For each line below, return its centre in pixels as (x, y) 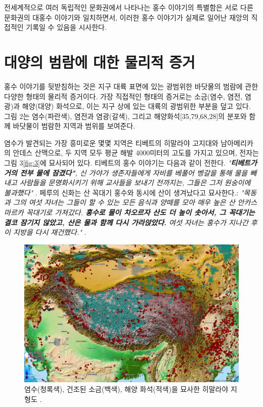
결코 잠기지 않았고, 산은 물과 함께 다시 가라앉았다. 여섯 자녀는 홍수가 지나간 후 (131, 222)
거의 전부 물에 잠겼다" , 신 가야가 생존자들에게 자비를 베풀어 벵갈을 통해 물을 (126, 172)
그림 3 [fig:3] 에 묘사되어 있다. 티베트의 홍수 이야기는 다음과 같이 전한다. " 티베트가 (130, 163)
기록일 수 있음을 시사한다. (66, 27)
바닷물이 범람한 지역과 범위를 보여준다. (74, 126)
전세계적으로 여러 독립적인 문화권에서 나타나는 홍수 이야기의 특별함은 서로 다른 (129, 7)
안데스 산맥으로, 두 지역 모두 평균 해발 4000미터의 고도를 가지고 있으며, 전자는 (136, 153)
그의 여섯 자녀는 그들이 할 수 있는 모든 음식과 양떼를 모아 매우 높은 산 (124, 202)
